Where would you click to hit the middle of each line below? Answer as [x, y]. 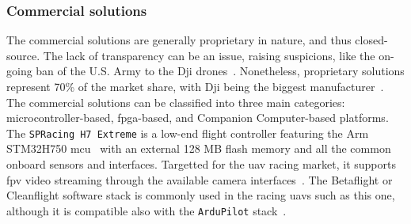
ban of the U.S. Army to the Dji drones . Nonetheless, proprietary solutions [220, 71]
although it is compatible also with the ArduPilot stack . [147, 210]
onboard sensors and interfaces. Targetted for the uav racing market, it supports [201, 164]
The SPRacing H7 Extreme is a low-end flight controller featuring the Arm [188, 133]
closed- [371, 40]
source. [23, 55]
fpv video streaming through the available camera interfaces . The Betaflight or [200, 179]
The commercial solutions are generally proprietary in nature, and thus [179, 40]
